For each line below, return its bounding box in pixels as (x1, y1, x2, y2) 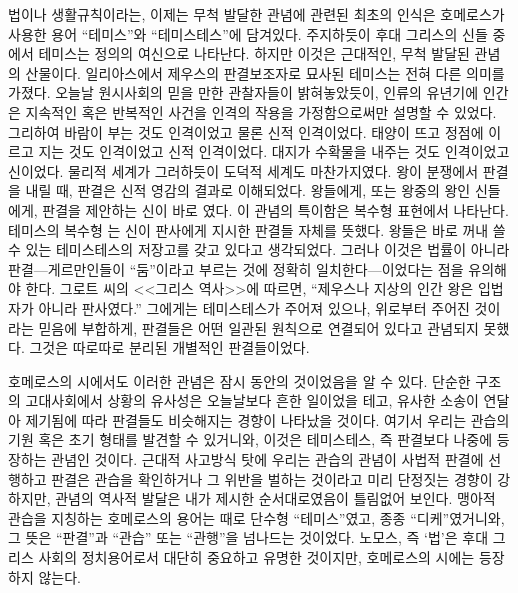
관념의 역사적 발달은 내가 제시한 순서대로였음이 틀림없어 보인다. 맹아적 (55, 488, 496, 509)
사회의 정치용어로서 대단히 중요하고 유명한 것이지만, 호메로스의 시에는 (38, 547, 475, 568)
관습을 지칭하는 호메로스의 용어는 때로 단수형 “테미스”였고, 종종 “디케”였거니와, (8, 507, 505, 528)
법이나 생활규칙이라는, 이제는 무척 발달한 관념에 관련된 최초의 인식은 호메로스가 (8, 4, 505, 24)
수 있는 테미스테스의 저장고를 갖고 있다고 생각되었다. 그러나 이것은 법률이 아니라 (8, 239, 510, 260)
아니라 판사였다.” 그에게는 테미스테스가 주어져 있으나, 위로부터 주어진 (38, 297, 470, 318)
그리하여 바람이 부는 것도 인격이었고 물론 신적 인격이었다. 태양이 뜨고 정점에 (8, 121, 484, 142)
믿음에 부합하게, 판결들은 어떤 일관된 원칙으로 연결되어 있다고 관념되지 (38, 317, 479, 338)
